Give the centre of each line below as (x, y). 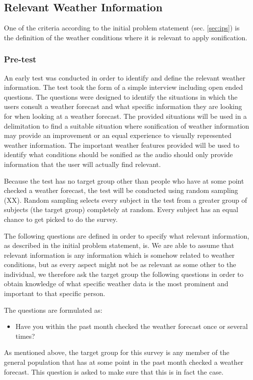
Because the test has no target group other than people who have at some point (124, 180)
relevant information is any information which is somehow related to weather (119, 255)
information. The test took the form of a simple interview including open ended (124, 87)
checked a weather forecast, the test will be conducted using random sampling (121, 190)
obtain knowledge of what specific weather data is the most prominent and (116, 284)
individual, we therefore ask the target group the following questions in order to (124, 274)
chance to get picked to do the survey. (61, 219)
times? (25, 336)
